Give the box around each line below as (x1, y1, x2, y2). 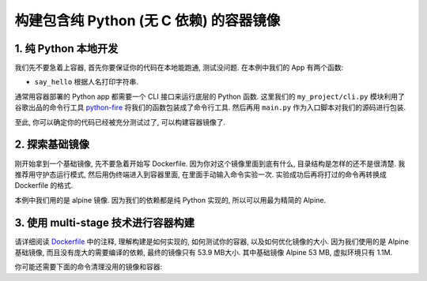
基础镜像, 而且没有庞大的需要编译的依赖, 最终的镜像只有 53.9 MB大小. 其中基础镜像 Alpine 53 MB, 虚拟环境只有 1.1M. (14, 248, 393, 257)
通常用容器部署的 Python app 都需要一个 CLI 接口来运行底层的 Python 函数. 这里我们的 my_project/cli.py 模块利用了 (14, 92, 405, 101)
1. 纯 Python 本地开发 (14, 42, 119, 55)
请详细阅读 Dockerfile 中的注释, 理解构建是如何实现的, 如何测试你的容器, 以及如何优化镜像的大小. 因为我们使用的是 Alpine (14, 237, 409, 246)
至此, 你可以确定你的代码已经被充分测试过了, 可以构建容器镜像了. (14, 117, 225, 126)
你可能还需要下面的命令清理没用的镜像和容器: (14, 262, 163, 272)
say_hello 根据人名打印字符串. (34, 77, 138, 87)
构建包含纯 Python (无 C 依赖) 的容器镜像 (14, 12, 281, 29)
